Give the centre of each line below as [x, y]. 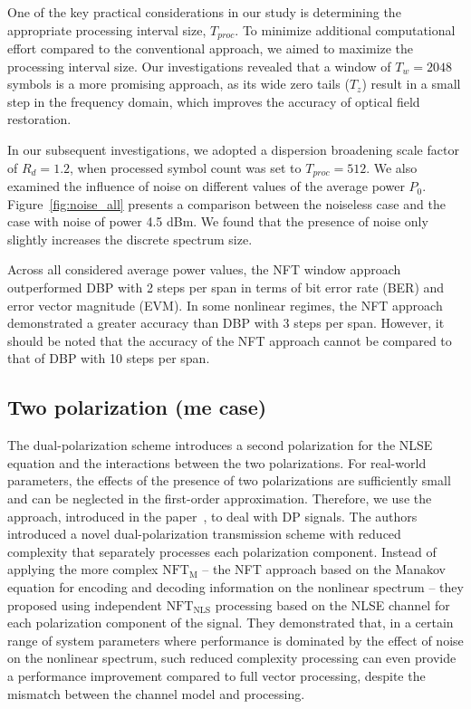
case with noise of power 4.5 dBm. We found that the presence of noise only [218, 221]
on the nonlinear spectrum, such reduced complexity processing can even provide [232, 658]
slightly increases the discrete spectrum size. [130, 239]
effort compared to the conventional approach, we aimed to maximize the [211, 48]
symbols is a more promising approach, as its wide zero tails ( [178, 84]
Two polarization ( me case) [137, 407]
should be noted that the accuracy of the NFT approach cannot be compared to [230, 340]
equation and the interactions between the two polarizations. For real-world [217, 462]
